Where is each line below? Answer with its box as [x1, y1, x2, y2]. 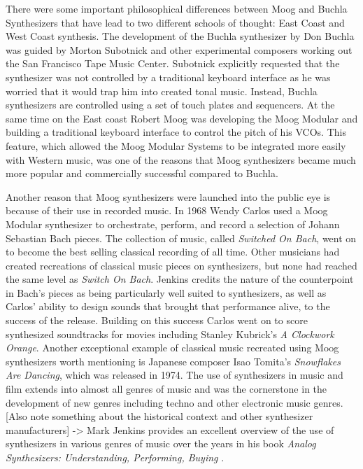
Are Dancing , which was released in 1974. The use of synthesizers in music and [6, 367, 343, 382]
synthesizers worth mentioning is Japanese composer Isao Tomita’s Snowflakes [6, 353, 341, 368]
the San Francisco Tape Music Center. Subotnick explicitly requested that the [6, 56, 340, 71]
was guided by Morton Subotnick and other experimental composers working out [6, 42, 353, 57]
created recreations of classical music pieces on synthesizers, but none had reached [6, 258, 357, 272]
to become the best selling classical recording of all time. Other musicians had [6, 244, 340, 259]
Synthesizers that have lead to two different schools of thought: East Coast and [6, 15, 345, 29]
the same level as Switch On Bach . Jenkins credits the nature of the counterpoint [6, 272, 354, 286]
